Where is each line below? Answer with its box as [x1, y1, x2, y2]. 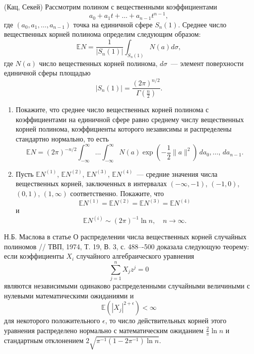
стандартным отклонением [4, 335, 84, 345]
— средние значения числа [136, 168, 218, 179]
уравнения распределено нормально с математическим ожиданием [4, 325, 204, 335]
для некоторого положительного [4, 315, 100, 326]
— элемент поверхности [171, 58, 244, 68]
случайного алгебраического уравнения [76, 251, 194, 261]
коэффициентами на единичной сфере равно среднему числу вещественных [15, 114, 244, 124]
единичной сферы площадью [4, 68, 91, 78]
